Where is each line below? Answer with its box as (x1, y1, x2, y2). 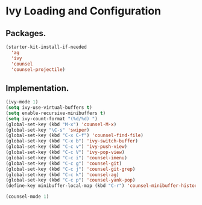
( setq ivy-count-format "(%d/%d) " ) (5, 115, 98, 121)
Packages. (5, 28, 46, 38)
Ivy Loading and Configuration (5, 4, 162, 18)
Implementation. (5, 83, 69, 93)
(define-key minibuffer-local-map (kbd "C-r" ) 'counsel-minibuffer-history (5, 183, 200, 189)
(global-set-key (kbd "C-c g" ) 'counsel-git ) (5, 161, 122, 167)
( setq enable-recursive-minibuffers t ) (5, 110, 106, 116)
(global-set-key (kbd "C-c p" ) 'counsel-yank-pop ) (5, 177, 136, 183)
